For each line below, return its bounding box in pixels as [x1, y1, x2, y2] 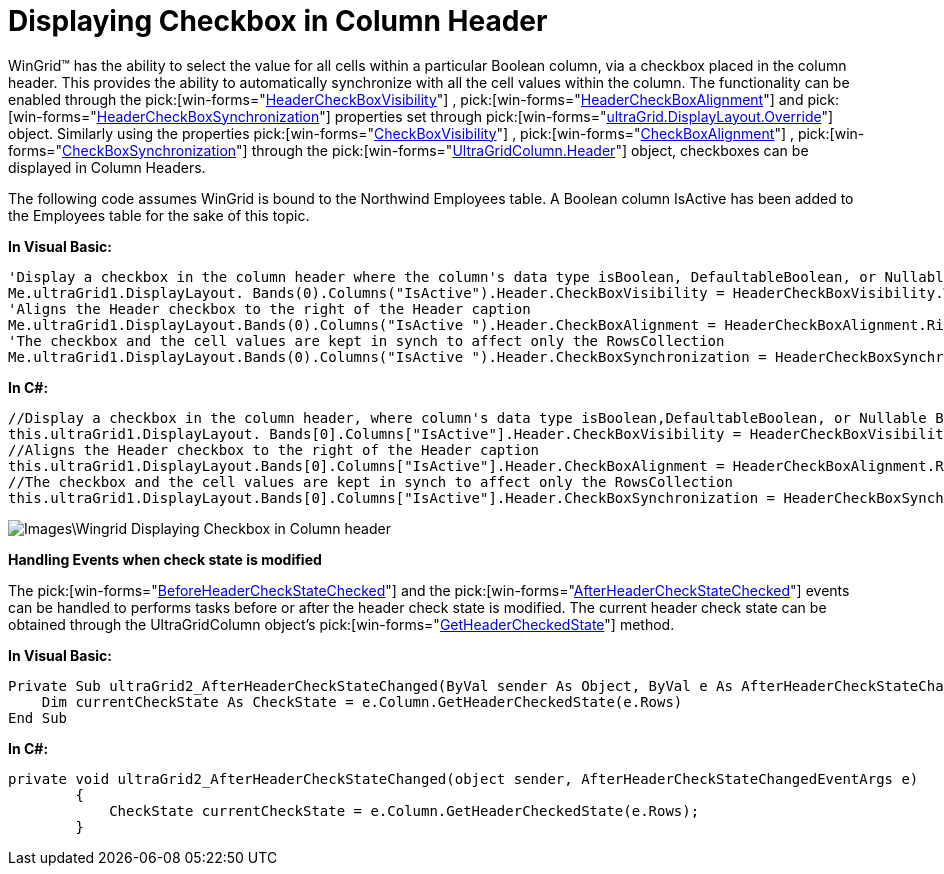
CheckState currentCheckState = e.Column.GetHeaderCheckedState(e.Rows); [109, 802, 700, 819]
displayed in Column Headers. [8, 158, 206, 176]
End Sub [8, 709, 68, 726]
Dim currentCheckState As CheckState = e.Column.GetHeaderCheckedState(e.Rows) [41, 693, 683, 710]
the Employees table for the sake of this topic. [8, 206, 310, 224]
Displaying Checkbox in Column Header [8, 4, 548, 38]
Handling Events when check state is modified [8, 550, 322, 568]
